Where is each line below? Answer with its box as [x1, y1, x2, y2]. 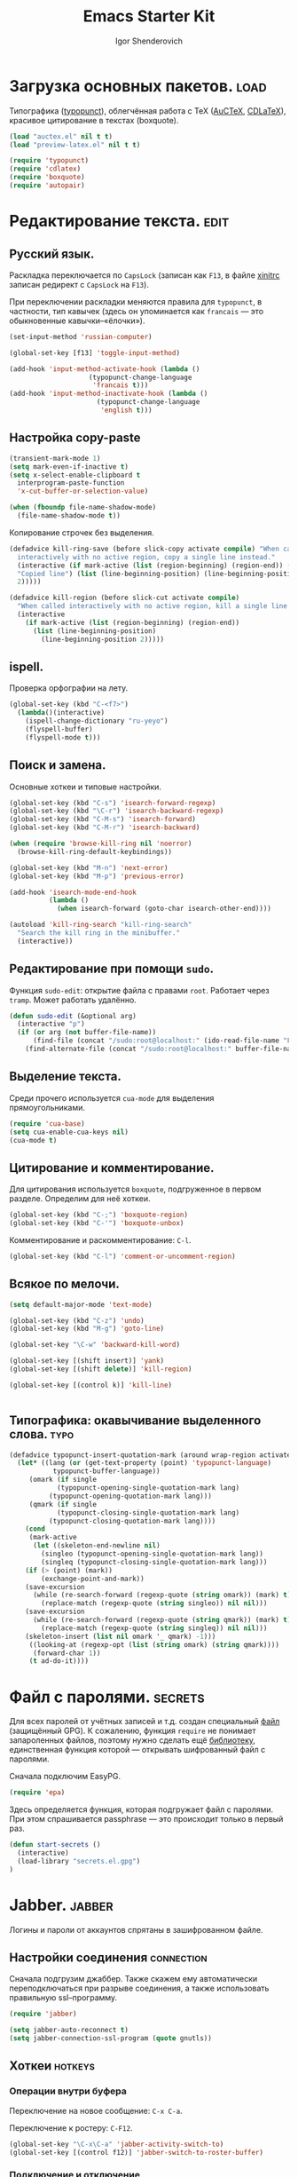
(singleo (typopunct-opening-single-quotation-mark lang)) [41, 1549, 264, 1559]
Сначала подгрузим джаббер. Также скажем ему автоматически [9, 1974, 258, 1984]
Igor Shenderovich [114, 36, 184, 46]
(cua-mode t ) [9, 1136, 58, 1144]
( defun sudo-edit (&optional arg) [9, 1011, 137, 1020]
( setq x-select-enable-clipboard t [9, 471, 141, 479]
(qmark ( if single [28, 1500, 98, 1508]
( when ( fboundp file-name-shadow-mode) [9, 503, 157, 512]
